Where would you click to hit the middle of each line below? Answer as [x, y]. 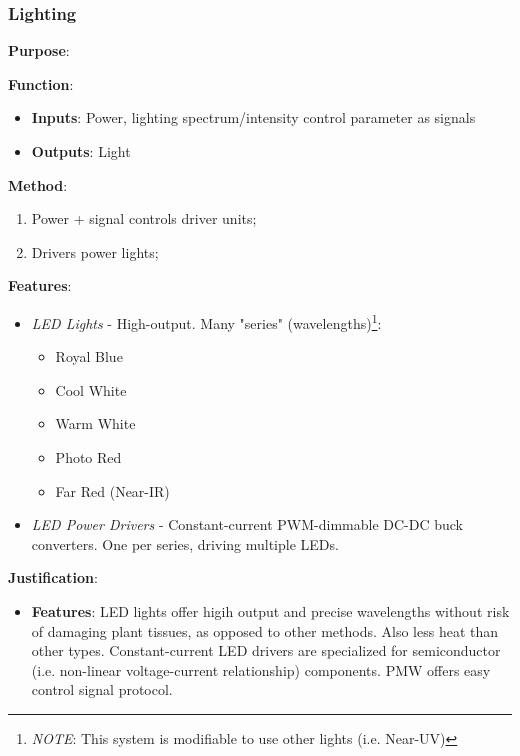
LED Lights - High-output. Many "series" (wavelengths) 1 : [206, 321]
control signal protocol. [102, 689]
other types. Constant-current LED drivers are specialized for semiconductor [266, 650]
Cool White [91, 389]
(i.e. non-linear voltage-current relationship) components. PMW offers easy [261, 669]
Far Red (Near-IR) [112, 490]
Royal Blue [89, 356]
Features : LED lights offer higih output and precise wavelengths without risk [270, 610]
